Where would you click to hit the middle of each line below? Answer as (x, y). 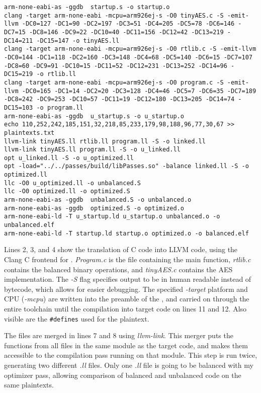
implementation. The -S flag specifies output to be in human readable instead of (128, 279)
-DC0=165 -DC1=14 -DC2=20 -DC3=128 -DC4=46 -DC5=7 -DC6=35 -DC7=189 (139, 91)
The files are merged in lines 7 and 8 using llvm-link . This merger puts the (119, 335)
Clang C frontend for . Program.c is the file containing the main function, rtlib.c (127, 259)
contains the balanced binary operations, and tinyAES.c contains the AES (118, 269)
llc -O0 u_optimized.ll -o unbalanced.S (73, 183)
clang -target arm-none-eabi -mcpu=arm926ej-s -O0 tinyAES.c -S (114, 15)
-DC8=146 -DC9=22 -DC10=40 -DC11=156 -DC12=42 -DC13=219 (126, 32)
